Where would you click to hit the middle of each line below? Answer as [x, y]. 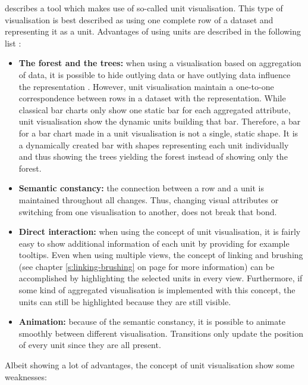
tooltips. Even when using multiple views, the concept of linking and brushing [161, 255]
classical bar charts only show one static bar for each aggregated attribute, [155, 109]
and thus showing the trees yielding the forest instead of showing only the [153, 156]
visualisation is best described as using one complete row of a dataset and [139, 19]
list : [13, 43]
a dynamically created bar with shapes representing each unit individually [154, 145]
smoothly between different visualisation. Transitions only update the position [161, 333]
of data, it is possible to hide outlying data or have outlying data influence [155, 74]
